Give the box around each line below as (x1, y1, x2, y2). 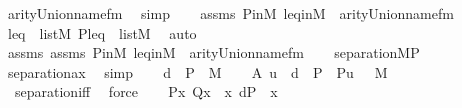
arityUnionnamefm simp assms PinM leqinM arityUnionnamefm (7, 3, 454, 23)
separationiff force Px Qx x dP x (14, 81, 278, 102)
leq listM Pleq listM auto (7, 22, 197, 43)
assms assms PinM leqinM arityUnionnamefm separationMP (7, 42, 420, 63)
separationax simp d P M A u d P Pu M (7, 61, 388, 82)
